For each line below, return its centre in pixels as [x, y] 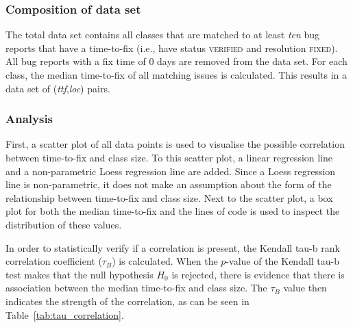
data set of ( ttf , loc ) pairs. [58, 88]
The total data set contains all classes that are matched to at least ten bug [163, 35]
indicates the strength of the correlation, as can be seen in [127, 301]
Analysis [29, 119]
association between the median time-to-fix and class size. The [136, 288]
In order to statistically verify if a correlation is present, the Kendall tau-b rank [173, 247]
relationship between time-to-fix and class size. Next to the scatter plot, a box [169, 197]
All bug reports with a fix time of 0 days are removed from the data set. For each [176, 61]
